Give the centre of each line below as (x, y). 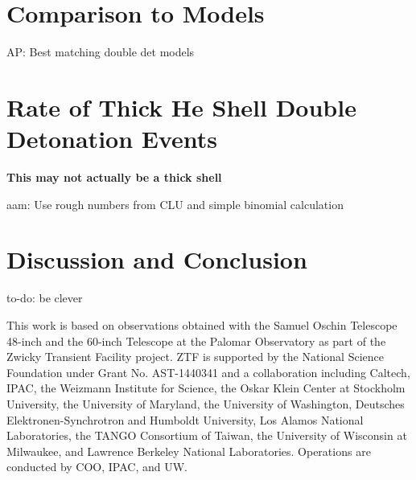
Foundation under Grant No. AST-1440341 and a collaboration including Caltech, (208, 372)
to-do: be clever (45, 298)
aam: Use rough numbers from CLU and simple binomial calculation (175, 204)
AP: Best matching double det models (101, 52)
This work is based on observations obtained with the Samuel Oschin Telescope (202, 324)
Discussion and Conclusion (157, 259)
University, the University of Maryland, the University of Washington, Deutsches (206, 403)
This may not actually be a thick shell (114, 177)
